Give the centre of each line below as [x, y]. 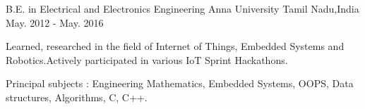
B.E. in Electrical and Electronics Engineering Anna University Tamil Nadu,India [182, 8]
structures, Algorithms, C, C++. [77, 97]
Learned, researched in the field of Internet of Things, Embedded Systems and [175, 46]
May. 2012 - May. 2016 [55, 22]
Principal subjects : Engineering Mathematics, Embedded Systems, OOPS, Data [180, 83]
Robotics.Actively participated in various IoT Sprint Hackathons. [147, 59]
